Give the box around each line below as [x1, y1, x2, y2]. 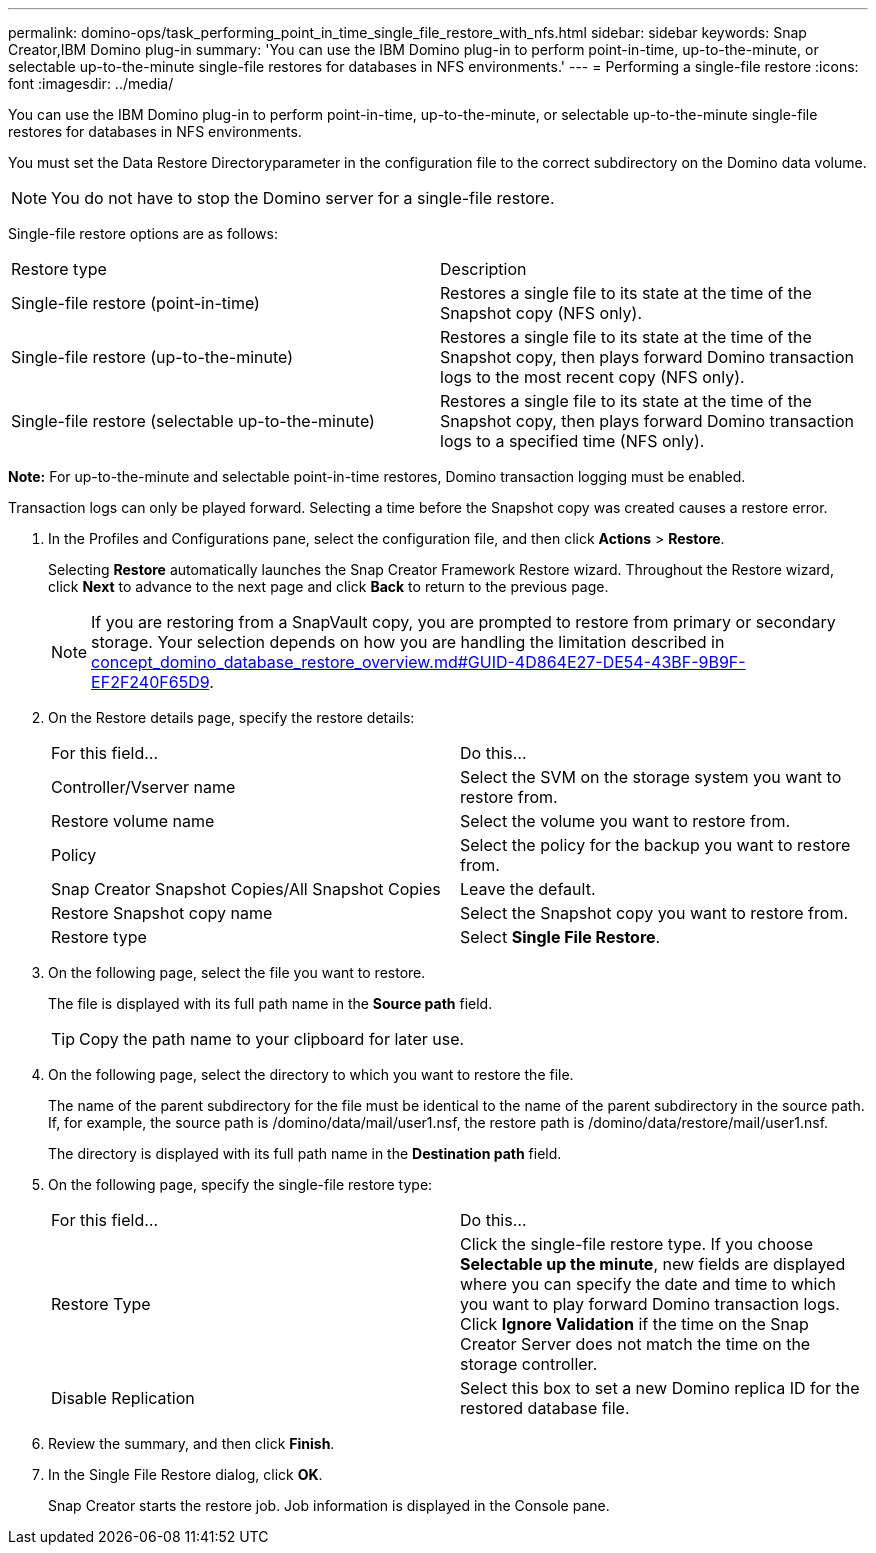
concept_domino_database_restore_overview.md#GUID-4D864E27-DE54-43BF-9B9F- [91, 652, 746, 672]
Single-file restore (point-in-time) [11, 293, 260, 313]
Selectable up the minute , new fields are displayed [460, 1254, 846, 1274]
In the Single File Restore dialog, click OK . [48, 1466, 323, 1483]
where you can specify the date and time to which [460, 1274, 837, 1294]
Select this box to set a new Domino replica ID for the [460, 1378, 860, 1398]
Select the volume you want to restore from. [460, 811, 791, 831]
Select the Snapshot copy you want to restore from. [460, 903, 848, 923]
